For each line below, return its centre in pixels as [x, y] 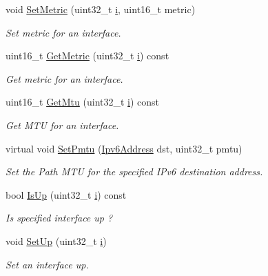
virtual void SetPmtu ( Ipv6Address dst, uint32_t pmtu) [124, 148]
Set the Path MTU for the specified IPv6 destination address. [134, 171]
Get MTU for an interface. [62, 125]
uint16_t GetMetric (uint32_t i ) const [87, 56]
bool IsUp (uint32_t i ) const [66, 194]
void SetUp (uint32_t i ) [56, 240]
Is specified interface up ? [59, 218]
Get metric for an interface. [64, 78]
